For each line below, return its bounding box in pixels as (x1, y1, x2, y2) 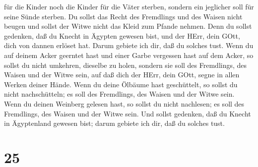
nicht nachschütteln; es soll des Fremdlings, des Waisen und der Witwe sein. (4, 89, 235, 99)
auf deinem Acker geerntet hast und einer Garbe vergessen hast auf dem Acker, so (4, 50, 254, 60)
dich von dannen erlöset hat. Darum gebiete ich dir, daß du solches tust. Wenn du (4, 40, 254, 51)
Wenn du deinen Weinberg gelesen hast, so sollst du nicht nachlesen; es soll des (4, 98, 245, 109)
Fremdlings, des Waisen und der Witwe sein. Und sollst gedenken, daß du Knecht (4, 108, 251, 118)
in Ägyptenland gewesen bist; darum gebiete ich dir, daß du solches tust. (4, 118, 225, 128)
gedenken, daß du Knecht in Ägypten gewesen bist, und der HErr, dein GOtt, (4, 30, 240, 41)
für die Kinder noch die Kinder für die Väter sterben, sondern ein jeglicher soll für (4, 1, 254, 11)
